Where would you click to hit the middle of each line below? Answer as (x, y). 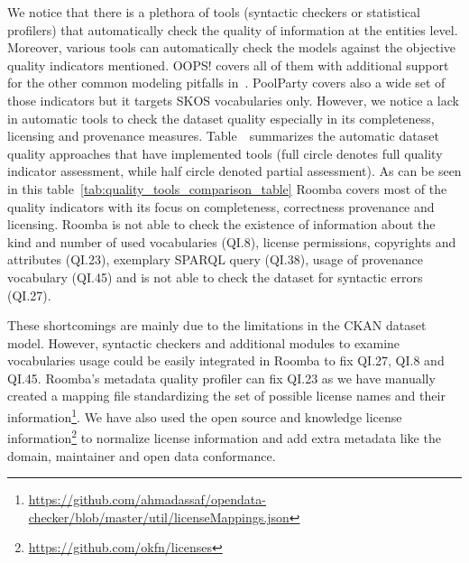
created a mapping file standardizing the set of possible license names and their (226, 396)
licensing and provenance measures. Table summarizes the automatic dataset (223, 136)
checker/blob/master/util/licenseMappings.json (159, 517)
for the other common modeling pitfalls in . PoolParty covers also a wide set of (226, 83)
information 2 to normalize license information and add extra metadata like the (224, 436)
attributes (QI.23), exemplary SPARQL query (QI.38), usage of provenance (215, 259)
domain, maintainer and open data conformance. (142, 455)
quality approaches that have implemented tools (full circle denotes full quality (225, 153)
